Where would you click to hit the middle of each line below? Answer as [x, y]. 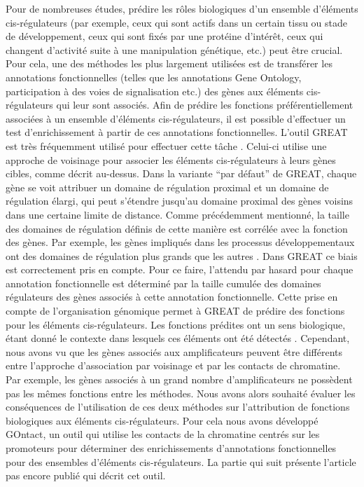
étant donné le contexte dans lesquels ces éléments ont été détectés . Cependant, [178, 338]
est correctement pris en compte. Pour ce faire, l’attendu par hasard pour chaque [180, 269]
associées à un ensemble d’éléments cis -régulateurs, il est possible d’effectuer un [176, 118]
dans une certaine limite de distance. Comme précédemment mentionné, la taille [177, 214]
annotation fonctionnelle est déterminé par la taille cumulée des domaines [163, 283]
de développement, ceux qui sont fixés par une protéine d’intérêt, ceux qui [164, 36]
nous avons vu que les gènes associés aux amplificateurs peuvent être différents [174, 351]
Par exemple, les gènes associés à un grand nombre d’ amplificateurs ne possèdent [179, 379]
